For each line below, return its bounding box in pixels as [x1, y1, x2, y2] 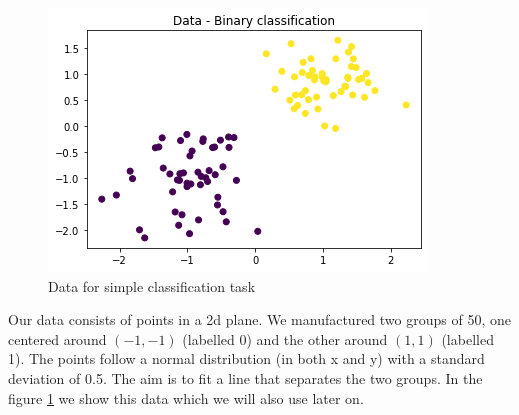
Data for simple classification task [48, 275, 256, 296]
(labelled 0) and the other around [182, 328, 388, 349]
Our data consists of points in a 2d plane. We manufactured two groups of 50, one [8, 309, 511, 330]
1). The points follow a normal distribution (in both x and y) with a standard [8, 348, 485, 369]
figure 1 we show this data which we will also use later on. [8, 387, 364, 408]
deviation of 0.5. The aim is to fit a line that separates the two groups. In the [8, 367, 483, 388]
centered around [8, 328, 107, 349]
